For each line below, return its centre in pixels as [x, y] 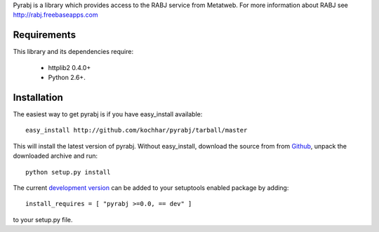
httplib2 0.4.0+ [69, 67]
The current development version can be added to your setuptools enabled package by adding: [151, 187]
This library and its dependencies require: [73, 52]
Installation [38, 97]
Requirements [45, 35]
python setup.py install [68, 172]
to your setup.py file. [43, 219]
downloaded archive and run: [55, 156]
